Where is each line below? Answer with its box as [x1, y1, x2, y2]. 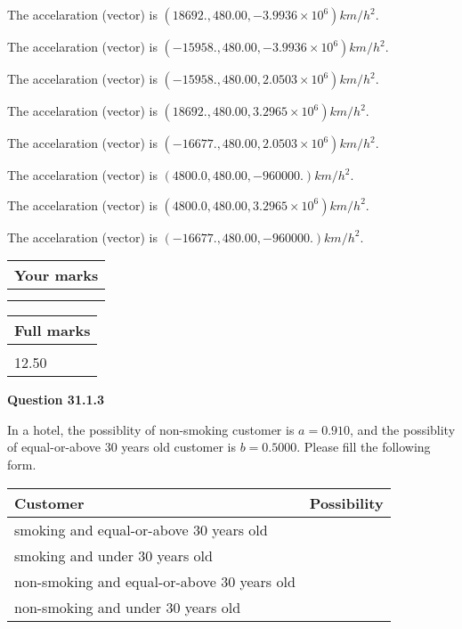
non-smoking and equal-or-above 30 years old [14, 570, 296, 592]
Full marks [14, 320, 91, 341]
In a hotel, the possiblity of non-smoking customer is [7, 420, 295, 438]
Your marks [14, 265, 99, 286]
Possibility [309, 492, 384, 513]
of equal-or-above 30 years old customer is [7, 437, 236, 456]
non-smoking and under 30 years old [14, 596, 241, 617]
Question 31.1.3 [7, 390, 104, 409]
